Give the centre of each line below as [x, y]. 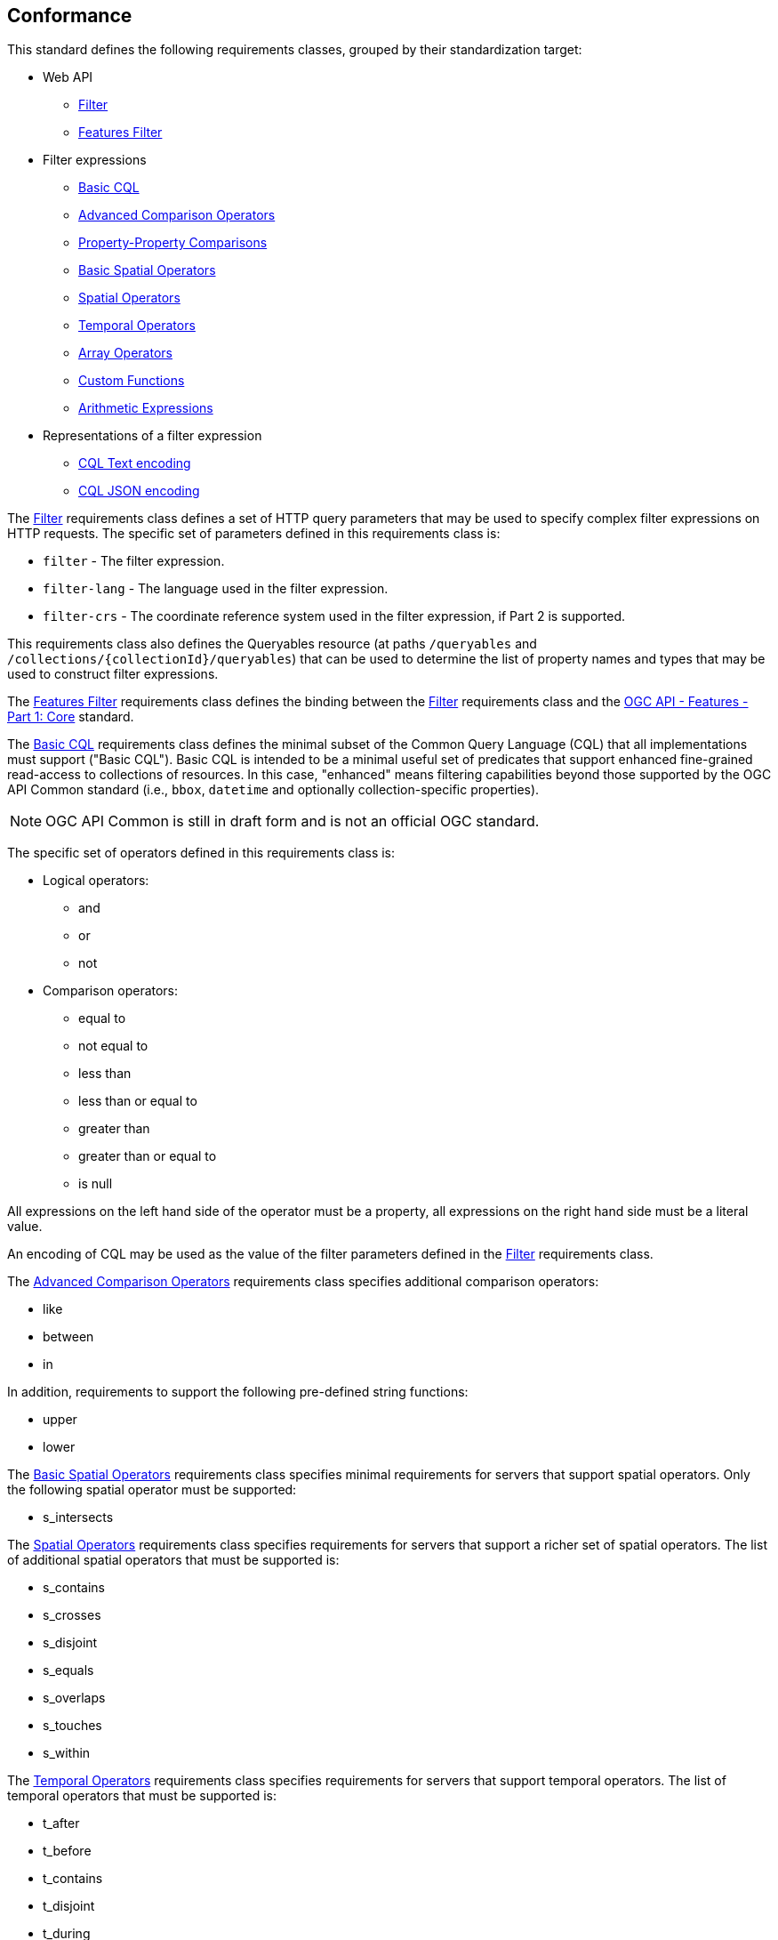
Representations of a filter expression [152, 436]
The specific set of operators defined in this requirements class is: [201, 853]
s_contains [74, 1588]
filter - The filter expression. [134, 561]
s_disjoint [70, 1643]
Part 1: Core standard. [71, 717]
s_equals [68, 1670]
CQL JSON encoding [139, 491]
